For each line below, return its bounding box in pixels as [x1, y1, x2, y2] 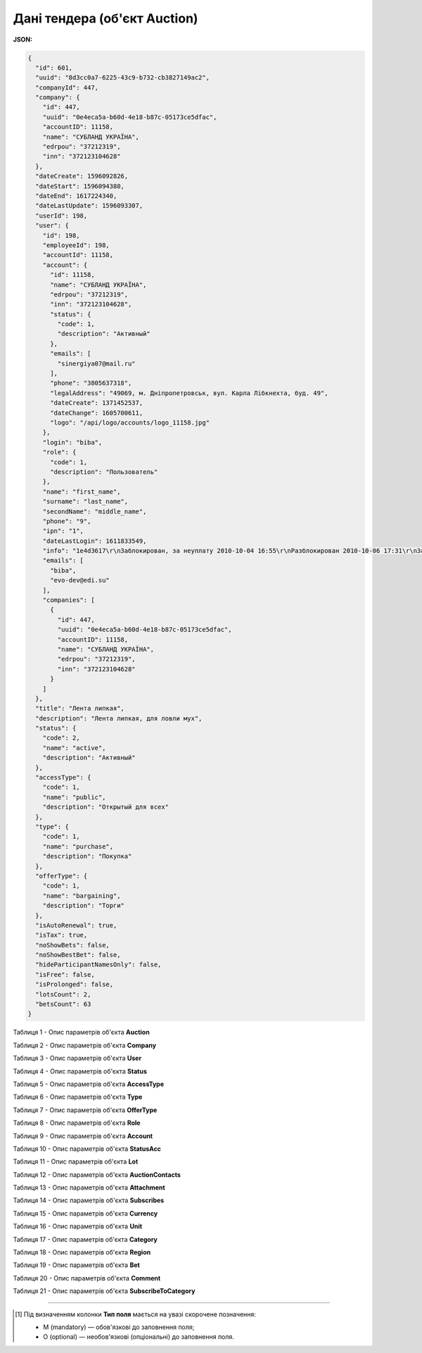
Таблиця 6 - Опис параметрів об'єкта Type [13, 1092, 143, 1102]
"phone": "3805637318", [50, 379, 132, 387]
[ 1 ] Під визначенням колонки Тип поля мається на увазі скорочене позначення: [15, 1310, 257, 1318]
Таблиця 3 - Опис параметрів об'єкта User [13, 1054, 142, 1063]
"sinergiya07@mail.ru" [57, 359, 136, 368]
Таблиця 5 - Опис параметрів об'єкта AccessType [13, 1080, 165, 1088]
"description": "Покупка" [42, 852, 132, 861]
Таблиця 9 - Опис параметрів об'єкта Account [13, 1131, 153, 1140]
